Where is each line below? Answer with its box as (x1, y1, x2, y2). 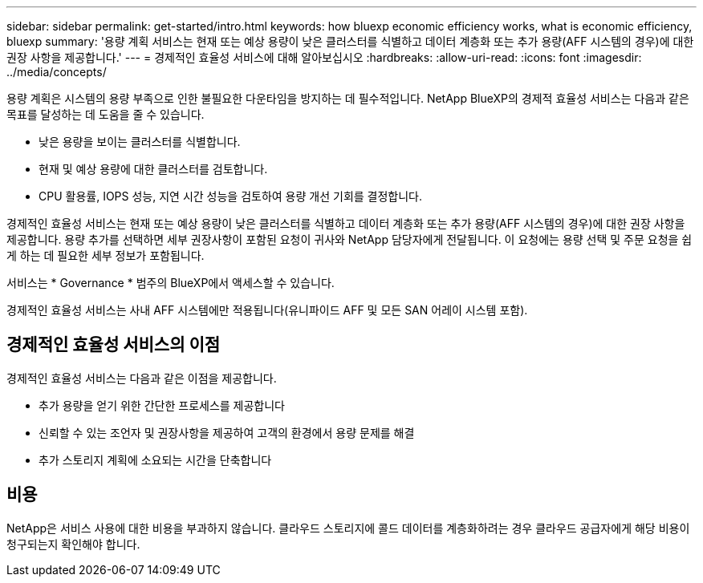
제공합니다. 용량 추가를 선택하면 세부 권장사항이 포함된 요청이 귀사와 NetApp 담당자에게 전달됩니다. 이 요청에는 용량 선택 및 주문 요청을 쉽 (6, 233, 693, 246)
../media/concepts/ (6, 65, 107, 79)
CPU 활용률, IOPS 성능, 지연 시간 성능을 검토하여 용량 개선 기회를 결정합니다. (39, 189, 423, 203)
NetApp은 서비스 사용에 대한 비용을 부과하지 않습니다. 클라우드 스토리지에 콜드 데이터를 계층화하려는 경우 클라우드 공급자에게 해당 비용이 (6, 520, 690, 535)
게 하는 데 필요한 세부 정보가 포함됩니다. (6, 249, 205, 262)
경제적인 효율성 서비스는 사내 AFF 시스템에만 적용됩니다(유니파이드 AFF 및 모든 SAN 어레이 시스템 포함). (6, 303, 528, 317)
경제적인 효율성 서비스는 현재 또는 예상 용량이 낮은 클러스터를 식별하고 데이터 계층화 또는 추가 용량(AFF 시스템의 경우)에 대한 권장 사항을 (6, 217, 685, 230)
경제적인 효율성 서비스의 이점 (6, 334, 221, 355)
